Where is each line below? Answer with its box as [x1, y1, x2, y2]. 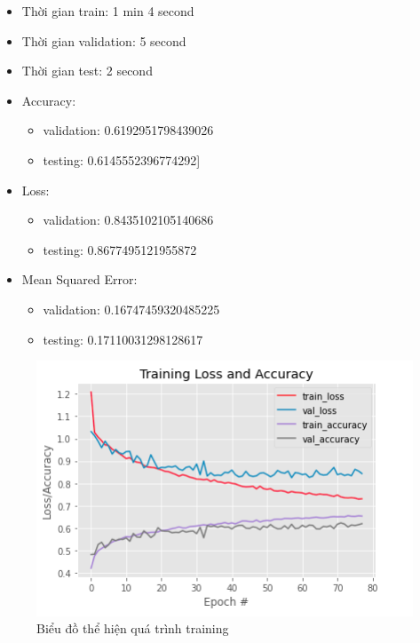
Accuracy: [21, 91, 76, 109]
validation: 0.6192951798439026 [43, 121, 214, 139]
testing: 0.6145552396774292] [43, 150, 201, 169]
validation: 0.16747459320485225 [43, 299, 220, 318]
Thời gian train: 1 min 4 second [21, 2, 194, 20]
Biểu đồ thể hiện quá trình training [36, 619, 229, 638]
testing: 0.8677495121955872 [43, 240, 197, 258]
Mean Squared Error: [21, 270, 138, 289]
